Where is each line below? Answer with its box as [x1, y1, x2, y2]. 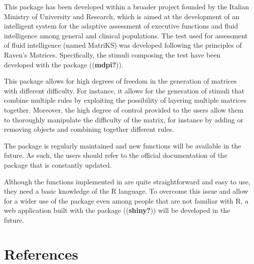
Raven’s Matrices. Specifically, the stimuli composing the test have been [4, 49, 221, 59]
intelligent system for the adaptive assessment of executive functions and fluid [4, 21, 238, 31]
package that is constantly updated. [4, 159, 112, 170]
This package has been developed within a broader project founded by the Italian [4, 1, 249, 11]
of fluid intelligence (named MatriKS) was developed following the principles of [4, 40, 242, 50]
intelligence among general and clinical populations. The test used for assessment [4, 30, 248, 40]
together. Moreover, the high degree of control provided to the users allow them [4, 104, 244, 115]
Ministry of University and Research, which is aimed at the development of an [4, 11, 239, 21]
